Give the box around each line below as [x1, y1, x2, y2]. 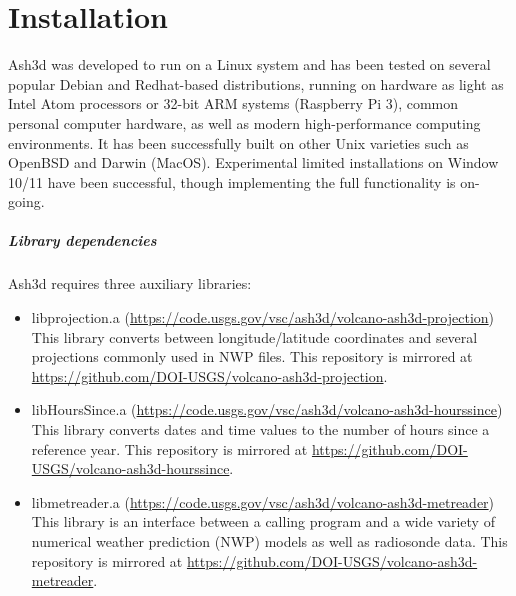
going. [8, 191, 45, 212]
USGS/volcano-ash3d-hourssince [31, 458, 230, 479]
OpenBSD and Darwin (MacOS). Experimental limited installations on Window [8, 152, 499, 173]
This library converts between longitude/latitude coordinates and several [31, 326, 478, 347]
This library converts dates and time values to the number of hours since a [31, 419, 490, 439]
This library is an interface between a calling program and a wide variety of [31, 511, 495, 532]
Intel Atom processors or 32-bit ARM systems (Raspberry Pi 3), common [8, 93, 459, 114]
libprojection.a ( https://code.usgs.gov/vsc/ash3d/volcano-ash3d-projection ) [31, 307, 495, 328]
